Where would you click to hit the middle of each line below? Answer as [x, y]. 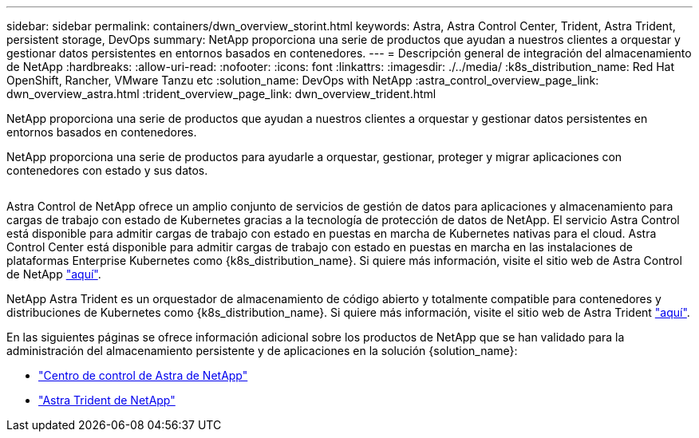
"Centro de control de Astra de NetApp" [143, 375]
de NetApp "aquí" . [54, 274]
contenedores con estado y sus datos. [107, 170]
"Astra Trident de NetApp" [107, 400]
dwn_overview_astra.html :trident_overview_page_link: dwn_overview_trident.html [221, 94]
